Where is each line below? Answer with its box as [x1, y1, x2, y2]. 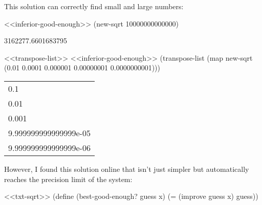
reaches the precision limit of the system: [4, 173, 133, 184]
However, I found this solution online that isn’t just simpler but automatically [4, 163, 249, 174]
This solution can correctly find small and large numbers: [4, 1, 184, 11]
